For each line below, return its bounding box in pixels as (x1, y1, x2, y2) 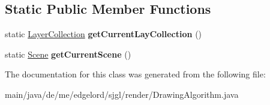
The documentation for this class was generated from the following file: (5, 68, 266, 80)
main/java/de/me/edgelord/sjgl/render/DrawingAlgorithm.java (5, 88, 239, 100)
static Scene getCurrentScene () (5, 47, 131, 60)
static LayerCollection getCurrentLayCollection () (5, 28, 202, 40)
